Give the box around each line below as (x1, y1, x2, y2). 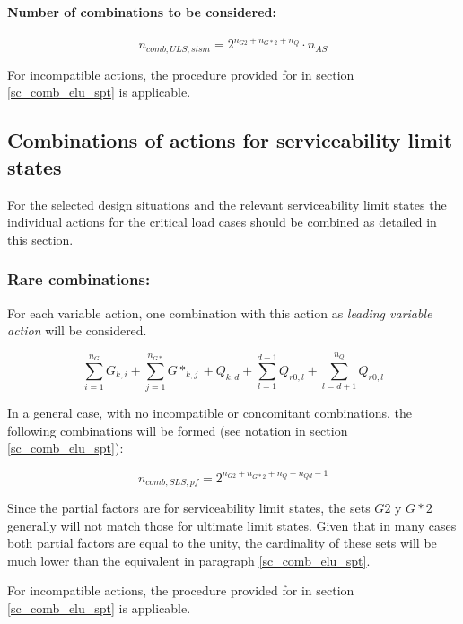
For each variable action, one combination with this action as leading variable (7, 303, 432, 322)
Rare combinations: (7, 268, 151, 290)
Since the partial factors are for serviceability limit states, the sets (7, 498, 371, 516)
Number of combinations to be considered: (7, 2, 276, 21)
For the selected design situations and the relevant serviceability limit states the (7, 195, 447, 213)
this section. (7, 230, 74, 248)
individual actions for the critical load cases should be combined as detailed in (7, 212, 437, 231)
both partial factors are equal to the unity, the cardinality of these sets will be (7, 533, 437, 552)
